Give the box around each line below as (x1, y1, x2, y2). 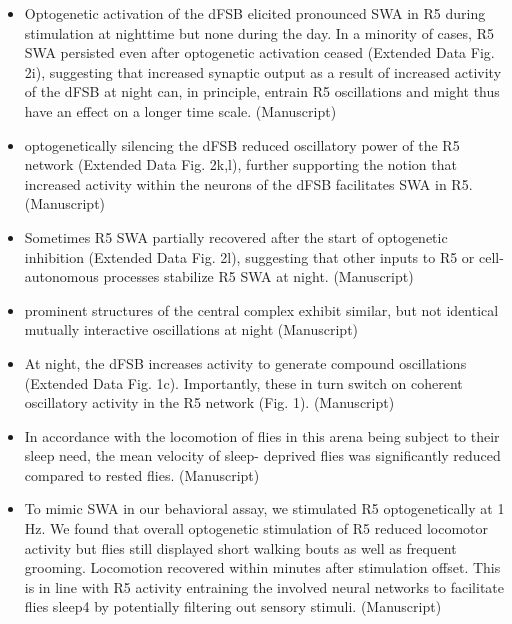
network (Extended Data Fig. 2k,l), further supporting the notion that (24, 154, 457, 175)
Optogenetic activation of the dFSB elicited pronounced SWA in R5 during (24, 3, 486, 23)
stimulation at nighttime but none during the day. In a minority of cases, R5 (24, 22, 494, 43)
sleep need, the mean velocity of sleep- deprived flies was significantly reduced (24, 445, 501, 466)
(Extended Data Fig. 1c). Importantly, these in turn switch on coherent (24, 372, 463, 393)
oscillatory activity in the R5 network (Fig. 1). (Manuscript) (24, 392, 395, 413)
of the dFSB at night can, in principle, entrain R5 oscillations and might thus (24, 81, 500, 102)
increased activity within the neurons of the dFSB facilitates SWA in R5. (24, 173, 473, 194)
